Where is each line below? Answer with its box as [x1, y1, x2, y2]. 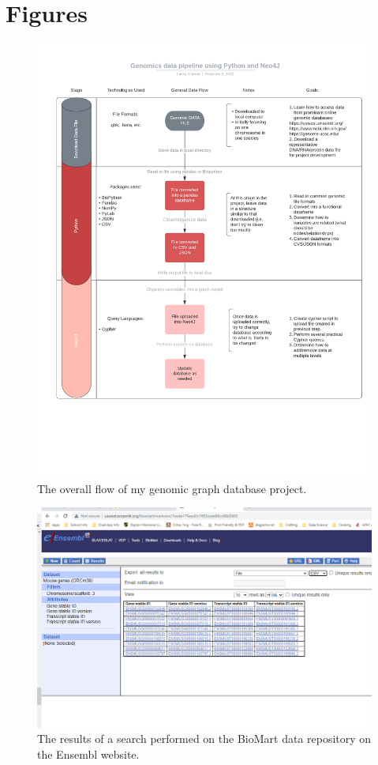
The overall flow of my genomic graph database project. [37, 480, 307, 496]
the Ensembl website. [37, 746, 140, 763]
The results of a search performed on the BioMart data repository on [37, 730, 372, 747]
